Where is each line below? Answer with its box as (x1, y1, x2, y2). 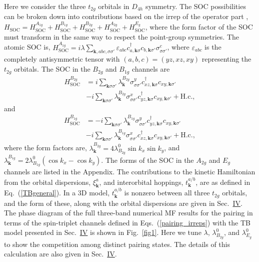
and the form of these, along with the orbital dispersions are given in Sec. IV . (4, 197, 242, 208)
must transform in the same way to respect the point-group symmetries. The (4, 31, 239, 42)
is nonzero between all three (124, 187, 210, 198)
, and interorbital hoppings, (99, 176, 183, 187)
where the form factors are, (4, 142, 87, 153)
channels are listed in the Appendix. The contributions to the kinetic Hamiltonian (4, 166, 255, 177)
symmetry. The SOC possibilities (145, 1, 246, 11)
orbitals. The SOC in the (14, 64, 90, 74)
